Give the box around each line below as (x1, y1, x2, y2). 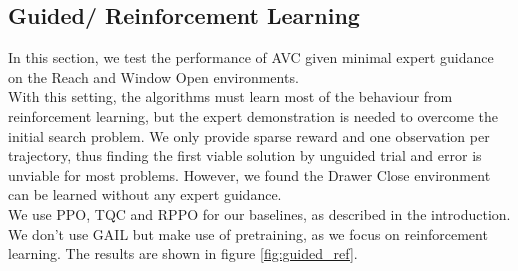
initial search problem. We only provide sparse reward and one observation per (8, 125, 490, 146)
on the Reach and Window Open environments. (8, 66, 299, 87)
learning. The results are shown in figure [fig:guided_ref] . (8, 243, 358, 264)
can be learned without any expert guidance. (8, 184, 282, 205)
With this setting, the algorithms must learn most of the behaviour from (8, 86, 453, 107)
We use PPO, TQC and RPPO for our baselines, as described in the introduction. (8, 203, 511, 224)
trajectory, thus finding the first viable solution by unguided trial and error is (8, 145, 482, 166)
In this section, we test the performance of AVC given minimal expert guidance (8, 47, 494, 68)
